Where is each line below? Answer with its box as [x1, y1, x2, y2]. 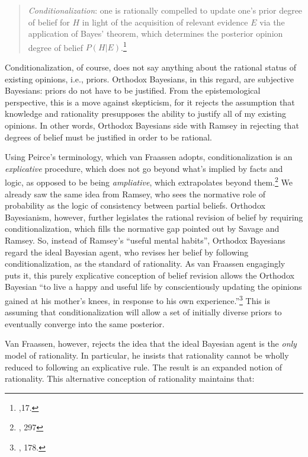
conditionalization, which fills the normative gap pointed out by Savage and [5, 222, 280, 235]
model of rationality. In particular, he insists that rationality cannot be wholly [5, 349, 289, 361]
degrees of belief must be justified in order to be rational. [5, 130, 213, 143]
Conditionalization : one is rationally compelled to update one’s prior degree [28, 4, 303, 16]
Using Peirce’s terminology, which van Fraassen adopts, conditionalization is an [5, 151, 293, 163]
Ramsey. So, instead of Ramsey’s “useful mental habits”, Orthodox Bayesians [5, 234, 285, 246]
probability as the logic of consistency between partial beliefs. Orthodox [5, 199, 265, 212]
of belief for [28, 15, 70, 28]
